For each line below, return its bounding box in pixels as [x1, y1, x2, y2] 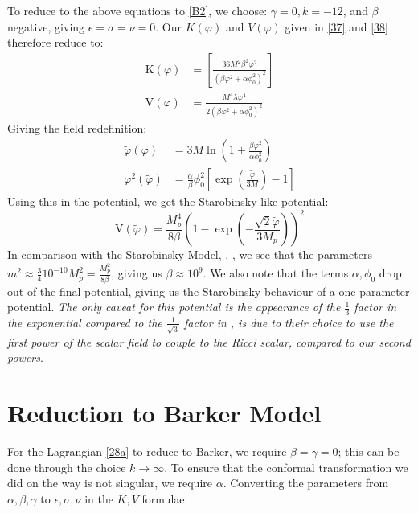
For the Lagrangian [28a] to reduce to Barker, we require [7, 442, 287, 459]
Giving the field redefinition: [7, 119, 147, 136]
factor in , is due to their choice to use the [184, 314, 394, 330]
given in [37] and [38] [285, 18, 388, 35]
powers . [7, 349, 43, 366]
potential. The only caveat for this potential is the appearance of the [7, 298, 341, 315]
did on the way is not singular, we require [7, 474, 212, 491]
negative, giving [7, 18, 85, 35]
